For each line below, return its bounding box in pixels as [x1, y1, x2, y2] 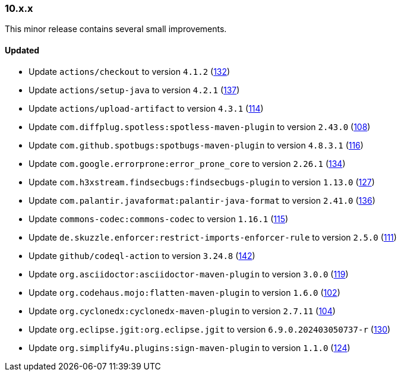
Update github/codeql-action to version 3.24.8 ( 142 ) [29, 250, 255, 261]
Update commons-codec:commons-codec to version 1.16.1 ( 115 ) [29, 213, 289, 224]
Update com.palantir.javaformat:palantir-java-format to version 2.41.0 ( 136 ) [29, 195, 375, 206]
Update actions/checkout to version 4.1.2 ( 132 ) [29, 66, 231, 77]
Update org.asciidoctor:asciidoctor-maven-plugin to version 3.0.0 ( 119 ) [29, 268, 349, 279]
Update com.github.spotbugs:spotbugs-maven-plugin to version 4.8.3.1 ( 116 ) [29, 140, 364, 150]
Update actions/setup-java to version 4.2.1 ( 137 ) [29, 84, 240, 95]
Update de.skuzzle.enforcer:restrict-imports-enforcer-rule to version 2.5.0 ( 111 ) [29, 232, 397, 242]
